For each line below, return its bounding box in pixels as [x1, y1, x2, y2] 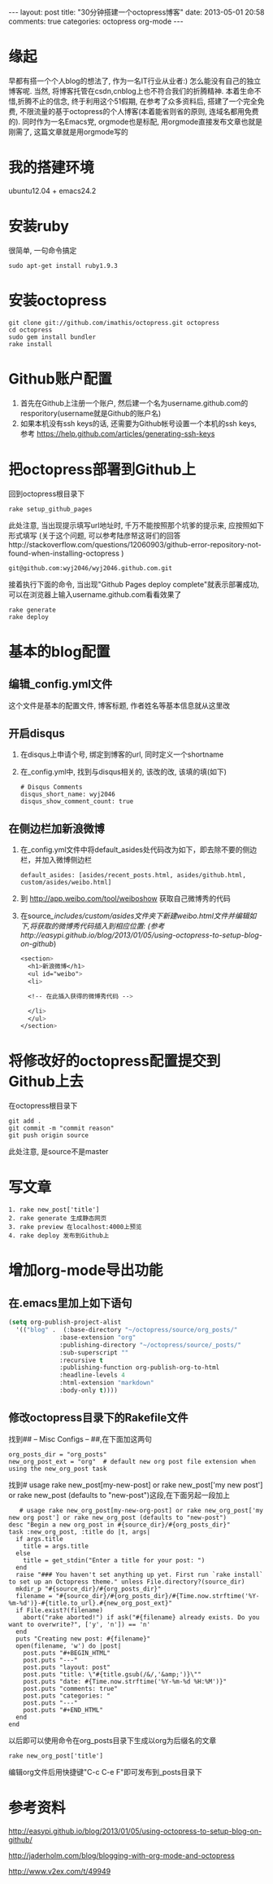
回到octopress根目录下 [8, 489, 85, 498]
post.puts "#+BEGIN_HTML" [23, 1649, 111, 1657]
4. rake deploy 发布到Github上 [8, 1232, 110, 1240]
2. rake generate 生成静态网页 [8, 1214, 107, 1223]
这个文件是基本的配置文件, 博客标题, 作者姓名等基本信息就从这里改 [8, 700, 230, 710]
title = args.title [23, 1542, 89, 1550]
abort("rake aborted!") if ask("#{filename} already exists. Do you [23, 1613, 260, 1622]
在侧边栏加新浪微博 [8, 821, 105, 836]
